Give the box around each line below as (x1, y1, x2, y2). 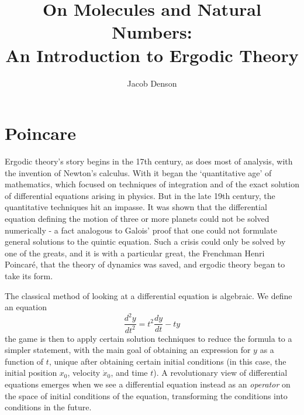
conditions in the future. (5, 401, 92, 413)
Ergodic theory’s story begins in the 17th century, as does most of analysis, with (5, 155, 293, 167)
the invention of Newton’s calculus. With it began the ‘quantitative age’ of (5, 166, 272, 179)
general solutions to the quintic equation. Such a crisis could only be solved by (5, 235, 286, 248)
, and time (110, 366, 148, 379)
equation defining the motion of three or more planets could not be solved (5, 212, 270, 224)
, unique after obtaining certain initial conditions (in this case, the (49, 355, 286, 367)
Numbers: (112, 20, 192, 44)
